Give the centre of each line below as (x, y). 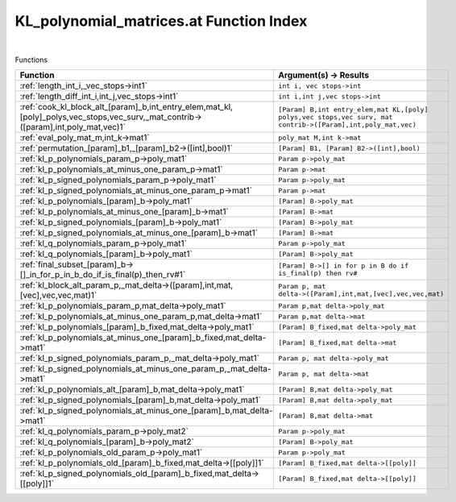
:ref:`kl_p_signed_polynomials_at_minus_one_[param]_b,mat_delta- (146, 411)
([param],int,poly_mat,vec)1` (73, 127)
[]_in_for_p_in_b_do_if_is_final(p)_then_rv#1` (102, 275)
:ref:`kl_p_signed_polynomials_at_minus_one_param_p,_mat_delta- (145, 369)
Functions (31, 60)
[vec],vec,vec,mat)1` (58, 296)
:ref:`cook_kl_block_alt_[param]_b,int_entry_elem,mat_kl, (126, 107)
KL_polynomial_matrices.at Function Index (161, 21)
